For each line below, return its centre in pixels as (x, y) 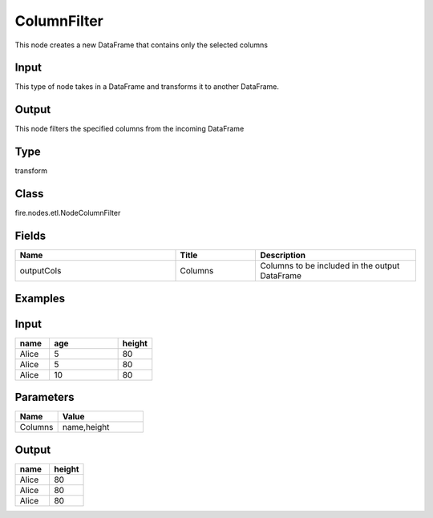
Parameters (45, 397)
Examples (40, 298)
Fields (30, 235)
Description (283, 255)
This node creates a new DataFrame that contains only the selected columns (142, 45)
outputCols (40, 271)
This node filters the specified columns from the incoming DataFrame (129, 129)
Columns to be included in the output (330, 266)
